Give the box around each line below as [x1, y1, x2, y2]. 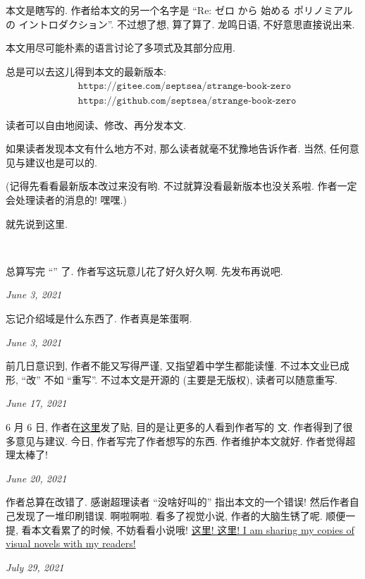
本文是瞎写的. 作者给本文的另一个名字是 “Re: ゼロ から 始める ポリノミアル [6, 3, 353, 18]
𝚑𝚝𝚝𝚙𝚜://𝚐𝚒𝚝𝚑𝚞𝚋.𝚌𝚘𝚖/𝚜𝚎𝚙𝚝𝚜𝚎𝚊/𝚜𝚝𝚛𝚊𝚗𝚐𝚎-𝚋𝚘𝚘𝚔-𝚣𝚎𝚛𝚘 [78, 95, 297, 106]
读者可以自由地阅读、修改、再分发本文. [6, 117, 186, 132]
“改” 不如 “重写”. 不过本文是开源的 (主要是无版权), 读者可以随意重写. [21, 372, 338, 386]
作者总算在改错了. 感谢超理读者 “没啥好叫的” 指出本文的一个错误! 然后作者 [6, 494, 349, 509]
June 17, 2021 [6, 396, 67, 410]
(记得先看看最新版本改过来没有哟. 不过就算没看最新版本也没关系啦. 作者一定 [6, 178, 357, 193]
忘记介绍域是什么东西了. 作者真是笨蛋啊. [6, 310, 192, 325]
